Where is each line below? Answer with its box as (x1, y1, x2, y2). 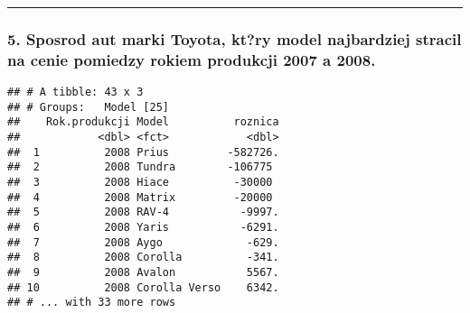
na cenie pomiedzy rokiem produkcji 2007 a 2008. (7, 48, 376, 70)
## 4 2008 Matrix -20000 (7, 190, 273, 204)
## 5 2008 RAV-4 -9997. (7, 206, 279, 219)
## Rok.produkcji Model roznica (7, 115, 279, 129)
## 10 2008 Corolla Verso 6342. (7, 281, 279, 294)
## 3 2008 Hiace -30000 (7, 176, 273, 189)
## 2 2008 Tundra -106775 (7, 161, 273, 174)
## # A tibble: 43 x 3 (7, 86, 144, 99)
